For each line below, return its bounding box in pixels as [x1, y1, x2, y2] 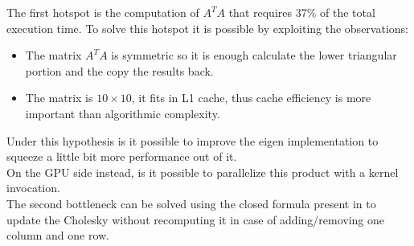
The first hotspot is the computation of [6, 4, 199, 20]
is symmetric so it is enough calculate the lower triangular [111, 47, 397, 64]
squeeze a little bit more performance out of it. [6, 148, 237, 165]
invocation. [6, 179, 60, 196]
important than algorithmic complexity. [25, 105, 220, 121]
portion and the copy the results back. [25, 62, 214, 79]
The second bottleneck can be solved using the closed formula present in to [6, 195, 376, 211]
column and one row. [6, 227, 109, 244]
